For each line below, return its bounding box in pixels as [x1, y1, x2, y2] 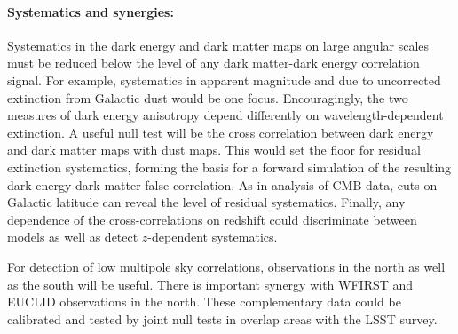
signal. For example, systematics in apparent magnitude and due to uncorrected [7, 70, 441, 89]
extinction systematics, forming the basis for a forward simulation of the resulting [7, 157, 452, 176]
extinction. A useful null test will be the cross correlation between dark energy [7, 123, 434, 141]
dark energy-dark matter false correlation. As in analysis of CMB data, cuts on [7, 175, 438, 194]
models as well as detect [7, 227, 138, 246]
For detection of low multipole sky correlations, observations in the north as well [7, 257, 446, 275]
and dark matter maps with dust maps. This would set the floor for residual [7, 140, 421, 159]
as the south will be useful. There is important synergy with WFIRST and [7, 274, 414, 293]
